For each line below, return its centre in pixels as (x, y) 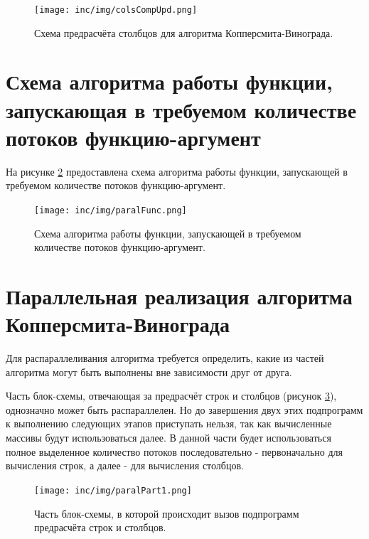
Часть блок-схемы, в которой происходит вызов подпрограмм (167, 513)
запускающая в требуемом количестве (181, 109)
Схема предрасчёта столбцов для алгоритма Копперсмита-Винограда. (184, 32)
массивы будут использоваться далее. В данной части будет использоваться (169, 438)
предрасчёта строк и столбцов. (100, 527)
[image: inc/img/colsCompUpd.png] (116, 10)
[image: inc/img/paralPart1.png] (113, 490)
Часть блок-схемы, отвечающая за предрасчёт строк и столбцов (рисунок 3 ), (171, 396)
